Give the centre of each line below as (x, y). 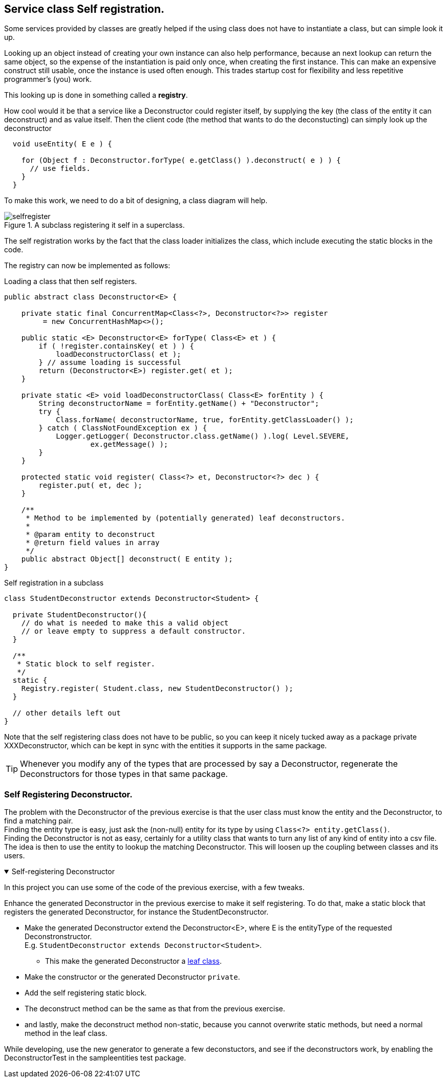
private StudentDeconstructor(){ (80, 615)
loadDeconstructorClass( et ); (119, 354)
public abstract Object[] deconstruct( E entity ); (127, 559)
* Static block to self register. (86, 664)
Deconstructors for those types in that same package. (124, 774)
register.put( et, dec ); (90, 485)
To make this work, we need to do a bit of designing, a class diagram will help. (136, 201)
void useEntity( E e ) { (62, 144)
